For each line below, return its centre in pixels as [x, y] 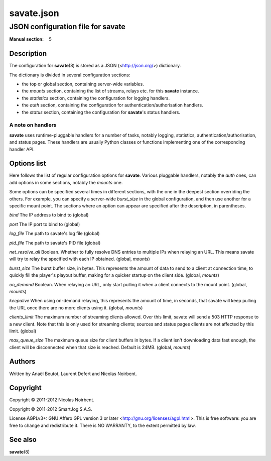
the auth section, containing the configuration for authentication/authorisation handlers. [112, 105]
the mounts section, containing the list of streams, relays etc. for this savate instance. [110, 91]
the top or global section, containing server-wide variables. [83, 84]
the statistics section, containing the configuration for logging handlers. [96, 98]
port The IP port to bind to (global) [45, 224]
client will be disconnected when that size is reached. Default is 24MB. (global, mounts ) [100, 347]
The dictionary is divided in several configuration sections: [70, 75]
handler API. [22, 149]
